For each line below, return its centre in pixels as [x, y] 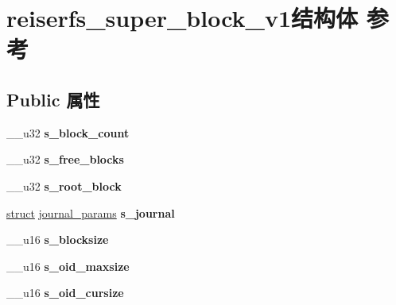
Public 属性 [53, 99]
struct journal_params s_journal [91, 212]
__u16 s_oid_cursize [65, 293]
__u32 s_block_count [68, 132]
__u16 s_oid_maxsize [68, 266]
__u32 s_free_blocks [65, 159]
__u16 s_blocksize [58, 239]
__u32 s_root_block [64, 185]
